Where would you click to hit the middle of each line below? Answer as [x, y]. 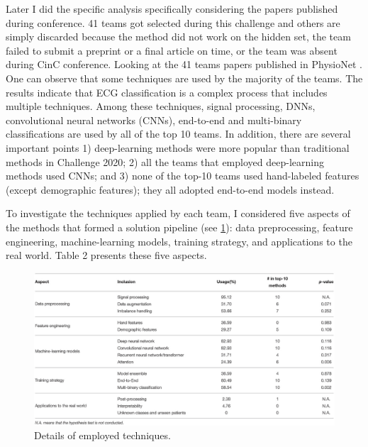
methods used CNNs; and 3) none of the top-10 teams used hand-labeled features [183, 176]
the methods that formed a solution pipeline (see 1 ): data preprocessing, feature [179, 227]
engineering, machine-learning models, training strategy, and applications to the [179, 241]
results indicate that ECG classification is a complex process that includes [167, 92]
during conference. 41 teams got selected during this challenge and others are [173, 22]
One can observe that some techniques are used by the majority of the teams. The [184, 78]
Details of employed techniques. [102, 435]
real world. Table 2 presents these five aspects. [106, 255]
